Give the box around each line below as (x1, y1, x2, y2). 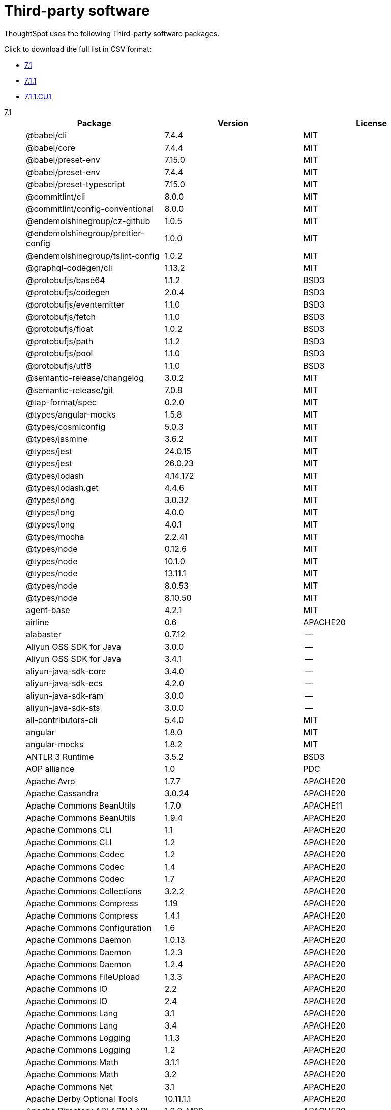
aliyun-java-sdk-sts (26, 702, 100, 713)
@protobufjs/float (26, 323, 94, 334)
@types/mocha (26, 531, 84, 542)
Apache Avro (26, 775, 75, 786)
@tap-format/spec (26, 397, 97, 407)
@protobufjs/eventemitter (26, 299, 124, 310)
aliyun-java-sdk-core (26, 665, 106, 676)
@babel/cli (26, 130, 67, 141)
